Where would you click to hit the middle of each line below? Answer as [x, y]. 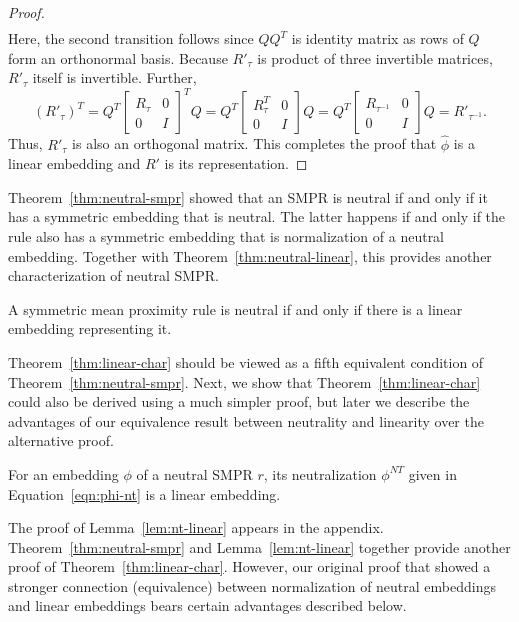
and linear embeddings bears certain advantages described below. [207, 605]
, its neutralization [320, 473]
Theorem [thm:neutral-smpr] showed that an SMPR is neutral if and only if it [248, 196]
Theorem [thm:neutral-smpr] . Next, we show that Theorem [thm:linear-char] [244, 381]
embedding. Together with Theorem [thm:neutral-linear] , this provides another [250, 255]
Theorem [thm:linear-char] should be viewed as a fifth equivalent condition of [246, 361]
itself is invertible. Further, [114, 77]
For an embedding [63, 473]
